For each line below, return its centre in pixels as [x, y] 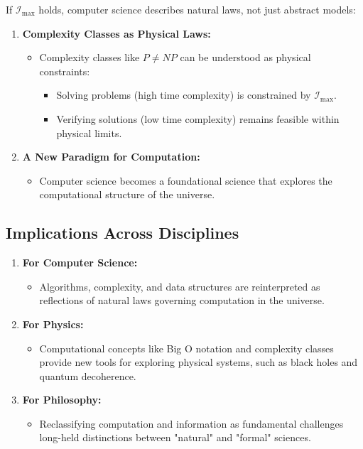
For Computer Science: [80, 263]
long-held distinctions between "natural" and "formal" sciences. [175, 437]
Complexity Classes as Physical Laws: [117, 33]
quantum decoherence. [88, 375]
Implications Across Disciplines [123, 233]
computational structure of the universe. [127, 194]
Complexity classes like [90, 57]
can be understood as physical [245, 57]
